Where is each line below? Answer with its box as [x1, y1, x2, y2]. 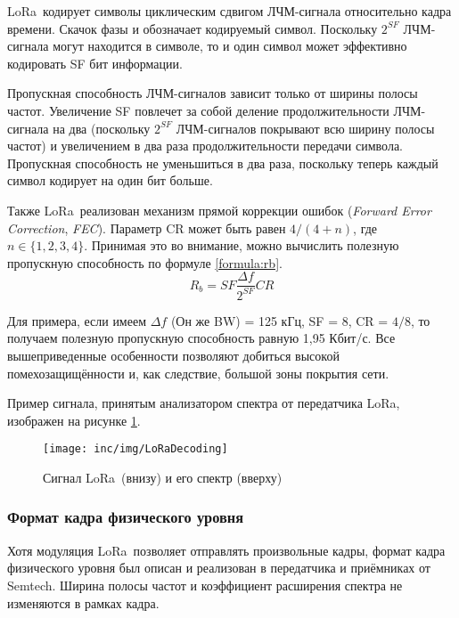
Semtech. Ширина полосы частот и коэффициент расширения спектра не [7, 575, 403, 594]
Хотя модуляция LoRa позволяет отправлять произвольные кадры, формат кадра [7, 541, 446, 559]
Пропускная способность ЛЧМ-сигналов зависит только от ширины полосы [7, 84, 418, 102]
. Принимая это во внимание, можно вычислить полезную [84, 236, 399, 255]
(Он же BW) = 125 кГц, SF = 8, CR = [170, 311, 389, 329]
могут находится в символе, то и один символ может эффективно [53, 37, 407, 55]
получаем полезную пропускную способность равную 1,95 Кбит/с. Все [7, 329, 396, 347]
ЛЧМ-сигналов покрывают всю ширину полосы [176, 118, 435, 137]
